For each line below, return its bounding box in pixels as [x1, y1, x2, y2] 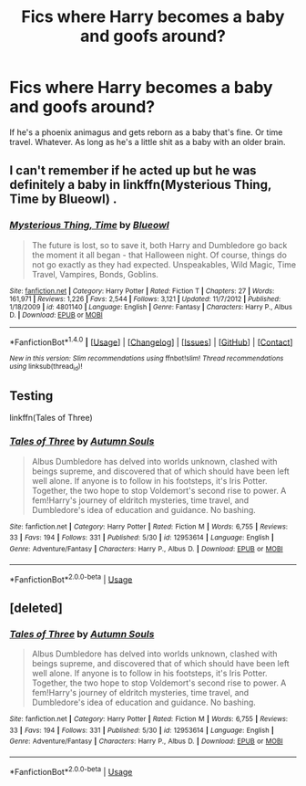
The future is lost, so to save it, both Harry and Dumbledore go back [31, 239, 288, 250]
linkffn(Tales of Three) [9, 413, 93, 424]
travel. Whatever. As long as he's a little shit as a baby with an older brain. [9, 136, 286, 147]
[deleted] [9, 600, 64, 615]
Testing [9, 388, 54, 403]
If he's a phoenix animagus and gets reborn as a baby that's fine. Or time [9, 126, 283, 138]
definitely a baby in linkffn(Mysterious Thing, [9, 177, 271, 193]
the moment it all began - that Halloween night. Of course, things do [31, 249, 287, 260]
